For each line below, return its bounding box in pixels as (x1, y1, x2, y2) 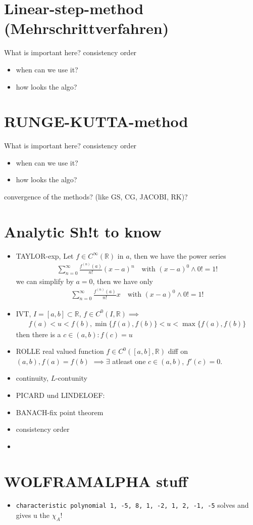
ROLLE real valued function (16, 346, 104, 356)
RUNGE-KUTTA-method (4, 111, 188, 132)
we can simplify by (16, 275, 74, 286)
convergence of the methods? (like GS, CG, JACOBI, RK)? (4, 191, 188, 201)
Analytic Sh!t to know (4, 221, 162, 241)
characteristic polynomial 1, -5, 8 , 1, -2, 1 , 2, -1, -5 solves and (16, 500, 249, 510)
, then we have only (92, 275, 153, 286)
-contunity (56, 373, 87, 383)
